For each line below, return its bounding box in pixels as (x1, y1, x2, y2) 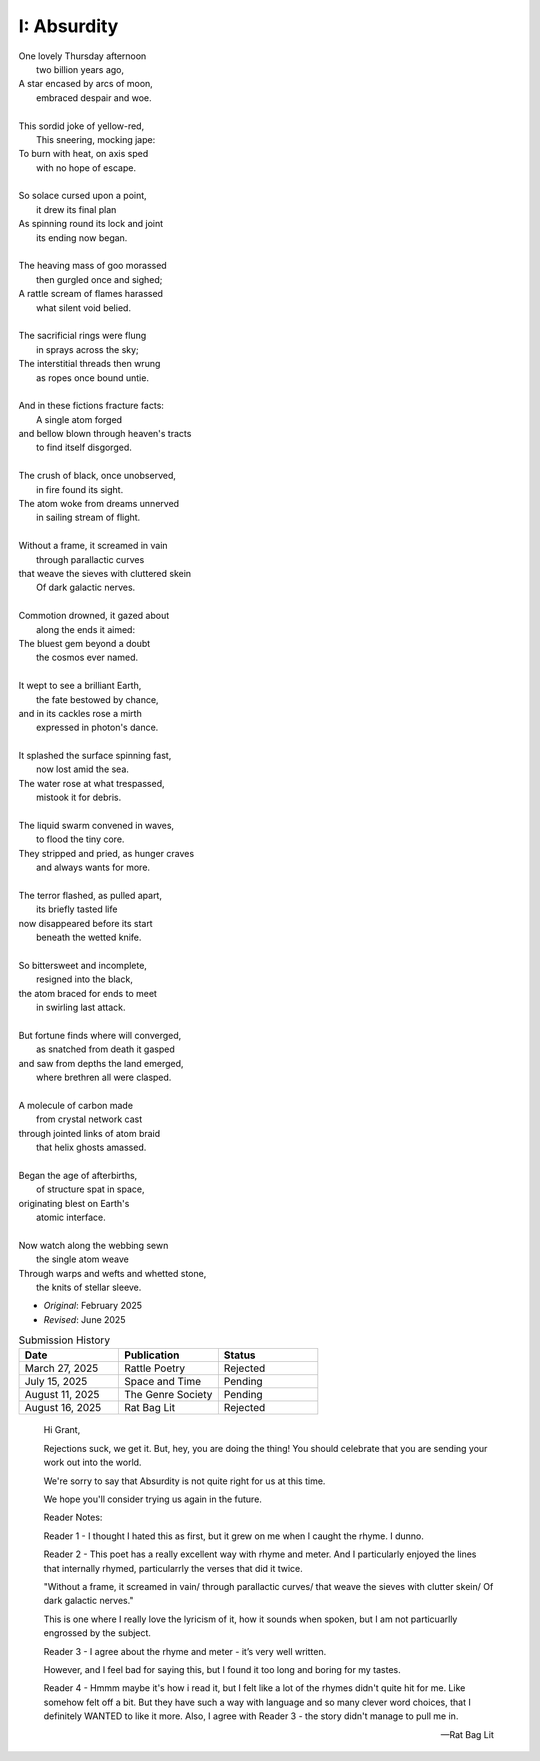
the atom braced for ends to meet (18, 987, 157, 999)
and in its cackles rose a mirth (18, 707, 142, 719)
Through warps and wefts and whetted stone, (18, 1267, 207, 1279)
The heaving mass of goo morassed (18, 260, 167, 272)
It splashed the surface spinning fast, (18, 750, 172, 762)
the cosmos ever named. (36, 651, 139, 664)
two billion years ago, (36, 63, 125, 75)
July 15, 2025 (24, 1375, 88, 1389)
